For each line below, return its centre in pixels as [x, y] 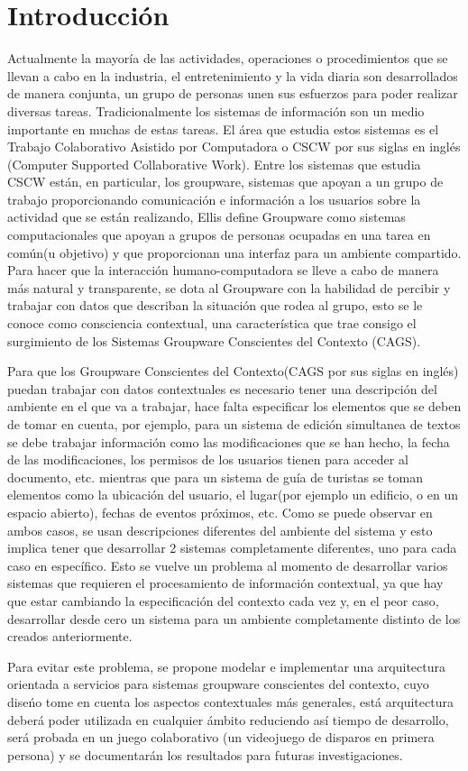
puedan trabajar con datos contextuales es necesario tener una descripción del [222, 388]
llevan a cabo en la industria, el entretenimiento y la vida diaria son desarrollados [233, 75]
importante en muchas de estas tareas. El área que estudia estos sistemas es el [223, 128]
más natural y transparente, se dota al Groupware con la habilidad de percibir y [229, 287]
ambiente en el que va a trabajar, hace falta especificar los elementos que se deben [234, 406]
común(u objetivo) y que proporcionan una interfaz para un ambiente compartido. [234, 252]
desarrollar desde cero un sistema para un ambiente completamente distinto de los [234, 618]
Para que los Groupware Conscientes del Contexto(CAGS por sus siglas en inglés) [233, 371]
